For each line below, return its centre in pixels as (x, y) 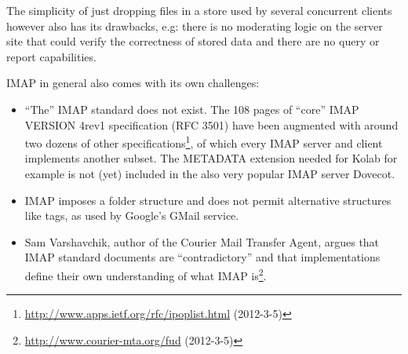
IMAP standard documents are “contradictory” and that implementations (202, 257)
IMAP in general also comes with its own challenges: (133, 83)
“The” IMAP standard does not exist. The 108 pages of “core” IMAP (192, 109)
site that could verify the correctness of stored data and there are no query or (193, 41)
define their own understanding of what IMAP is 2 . (146, 274)
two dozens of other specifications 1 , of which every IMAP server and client (204, 142)
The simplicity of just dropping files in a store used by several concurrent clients (199, 10)
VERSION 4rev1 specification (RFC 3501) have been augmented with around (211, 124)
